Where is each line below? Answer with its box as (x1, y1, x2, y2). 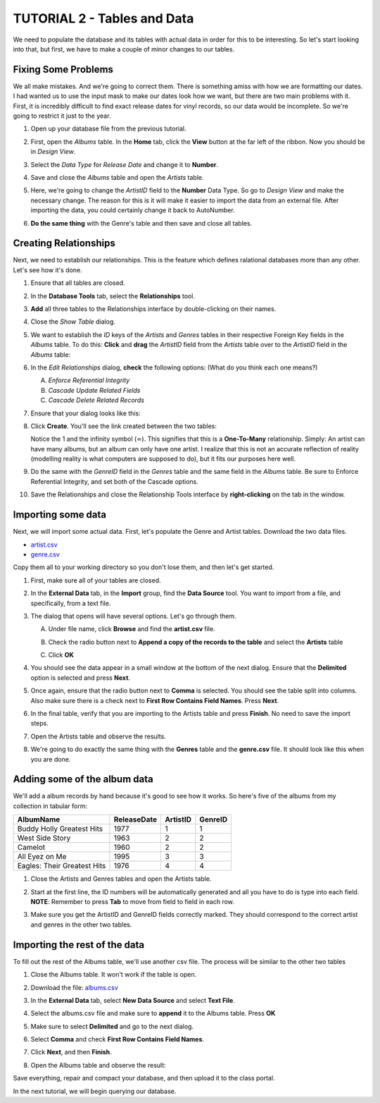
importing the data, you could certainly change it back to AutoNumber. (30, 206, 235, 214)
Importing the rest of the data (13, 939, 145, 951)
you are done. (30, 755, 71, 763)
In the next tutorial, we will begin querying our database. (13, 1087, 177, 1095)
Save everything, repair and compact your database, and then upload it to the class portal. (13, 1074, 275, 1083)
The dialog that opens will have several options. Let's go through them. (30, 611, 236, 620)
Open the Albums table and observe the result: (30, 1061, 167, 1069)
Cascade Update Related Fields (48, 386, 141, 394)
